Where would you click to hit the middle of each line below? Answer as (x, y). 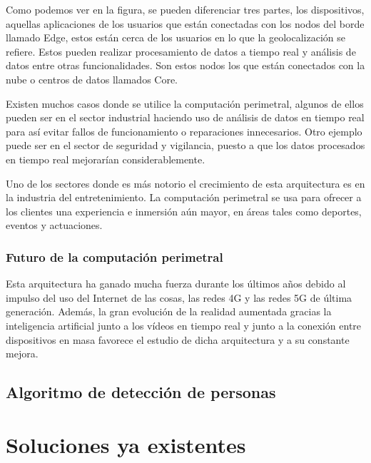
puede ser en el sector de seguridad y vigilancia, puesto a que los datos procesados (185, 145)
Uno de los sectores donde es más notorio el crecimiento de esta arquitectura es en (185, 183)
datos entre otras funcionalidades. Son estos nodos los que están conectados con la (185, 65)
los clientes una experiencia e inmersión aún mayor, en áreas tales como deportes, (184, 211)
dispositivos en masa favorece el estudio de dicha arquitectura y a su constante (178, 339)
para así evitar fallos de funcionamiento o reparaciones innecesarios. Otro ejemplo (184, 131)
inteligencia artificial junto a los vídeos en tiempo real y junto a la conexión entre (184, 325)
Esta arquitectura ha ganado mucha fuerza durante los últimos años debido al (176, 284)
